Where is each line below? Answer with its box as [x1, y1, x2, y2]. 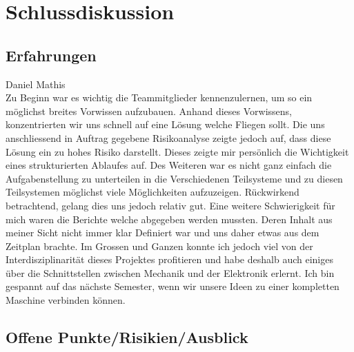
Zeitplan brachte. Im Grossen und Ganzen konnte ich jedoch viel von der [6, 238, 313, 253]
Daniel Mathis [6, 76, 66, 91]
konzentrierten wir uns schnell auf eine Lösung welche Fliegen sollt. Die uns [6, 117, 325, 132]
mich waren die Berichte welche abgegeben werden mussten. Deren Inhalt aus [6, 211, 333, 226]
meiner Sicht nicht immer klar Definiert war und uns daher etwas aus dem [6, 225, 319, 240]
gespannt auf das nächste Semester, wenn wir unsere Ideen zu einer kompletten [6, 279, 340, 293]
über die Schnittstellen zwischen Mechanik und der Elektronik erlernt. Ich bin [6, 265, 335, 280]
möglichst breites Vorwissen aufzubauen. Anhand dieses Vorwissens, [6, 103, 292, 118]
